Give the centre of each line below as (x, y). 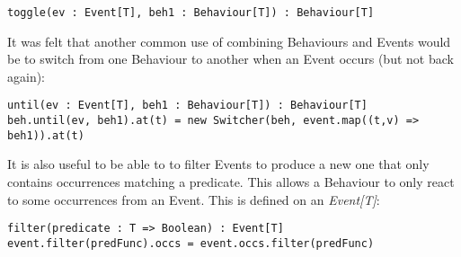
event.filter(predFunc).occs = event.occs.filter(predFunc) (191, 243)
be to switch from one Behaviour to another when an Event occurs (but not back (230, 59)
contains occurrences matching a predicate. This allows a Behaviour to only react (231, 182)
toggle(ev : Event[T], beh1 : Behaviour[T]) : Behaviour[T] (191, 13)
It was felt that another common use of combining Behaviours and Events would (229, 41)
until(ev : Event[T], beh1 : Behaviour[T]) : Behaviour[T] (187, 106)
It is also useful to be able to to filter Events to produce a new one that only (218, 164)
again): (27, 76)
